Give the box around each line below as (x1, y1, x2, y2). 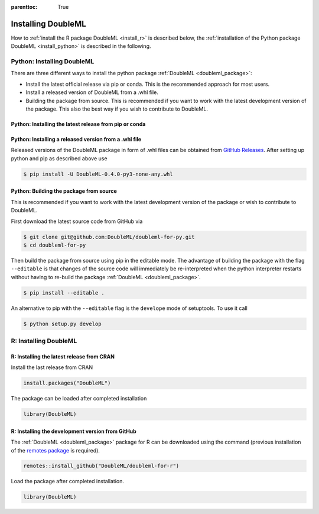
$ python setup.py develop (23, 320, 102, 327)
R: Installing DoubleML (11, 337, 77, 345)
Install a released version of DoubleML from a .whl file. (25, 89, 159, 96)
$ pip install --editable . (23, 289, 105, 296)
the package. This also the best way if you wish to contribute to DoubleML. (25, 105, 208, 112)
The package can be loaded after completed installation (11, 395, 147, 402)
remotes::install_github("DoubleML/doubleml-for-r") (23, 463, 180, 470)
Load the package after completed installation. (11, 478, 124, 485)
